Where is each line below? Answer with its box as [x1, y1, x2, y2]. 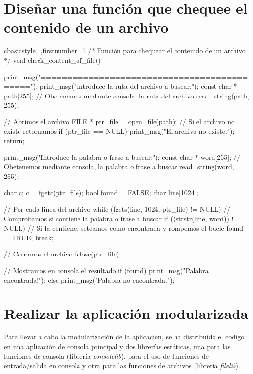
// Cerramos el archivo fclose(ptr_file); [4, 249, 121, 259]
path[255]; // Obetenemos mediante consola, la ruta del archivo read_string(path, [4, 90, 250, 100]
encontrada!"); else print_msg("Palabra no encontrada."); [4, 275, 175, 285]
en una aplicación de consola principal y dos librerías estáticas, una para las [4, 341, 231, 351]
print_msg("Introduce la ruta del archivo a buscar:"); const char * [39, 81, 237, 91]
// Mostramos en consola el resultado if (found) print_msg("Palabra [4, 265, 209, 275]
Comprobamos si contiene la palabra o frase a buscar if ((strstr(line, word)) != [4, 213, 239, 223]
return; [4, 136, 25, 146]
